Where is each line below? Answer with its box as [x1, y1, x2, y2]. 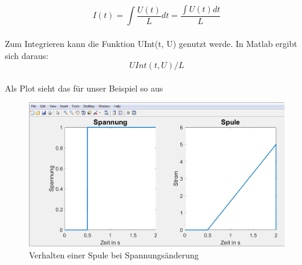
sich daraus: [5, 49, 49, 61]
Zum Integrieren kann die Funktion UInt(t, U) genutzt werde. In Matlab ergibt [5, 37, 297, 50]
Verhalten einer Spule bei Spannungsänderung [29, 248, 199, 261]
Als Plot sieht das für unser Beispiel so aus [5, 81, 163, 94]
